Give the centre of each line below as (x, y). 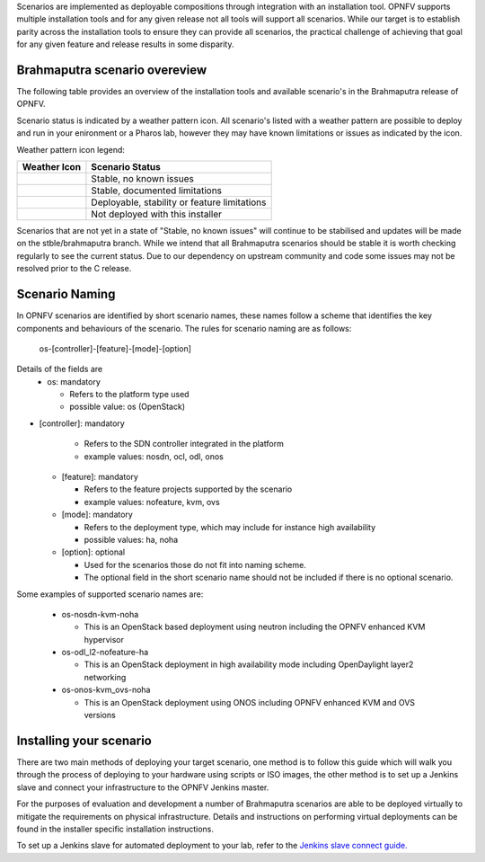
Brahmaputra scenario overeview (112, 70)
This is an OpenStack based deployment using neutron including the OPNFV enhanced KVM (255, 627)
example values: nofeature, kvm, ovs (152, 502)
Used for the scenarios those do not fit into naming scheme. (195, 564)
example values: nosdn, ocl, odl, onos (154, 456)
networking (105, 677)
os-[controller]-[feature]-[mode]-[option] (115, 348)
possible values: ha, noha (131, 539)
